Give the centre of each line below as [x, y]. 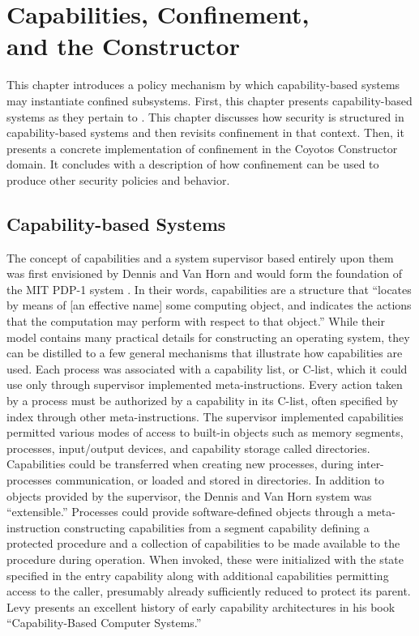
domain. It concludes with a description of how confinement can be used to [193, 164]
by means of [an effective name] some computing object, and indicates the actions [209, 305]
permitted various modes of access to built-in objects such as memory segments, [205, 432]
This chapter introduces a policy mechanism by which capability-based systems [203, 85]
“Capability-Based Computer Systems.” [104, 623]
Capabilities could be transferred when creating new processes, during [180, 464]
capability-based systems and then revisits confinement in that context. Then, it [205, 132]
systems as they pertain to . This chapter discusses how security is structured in [205, 116]
